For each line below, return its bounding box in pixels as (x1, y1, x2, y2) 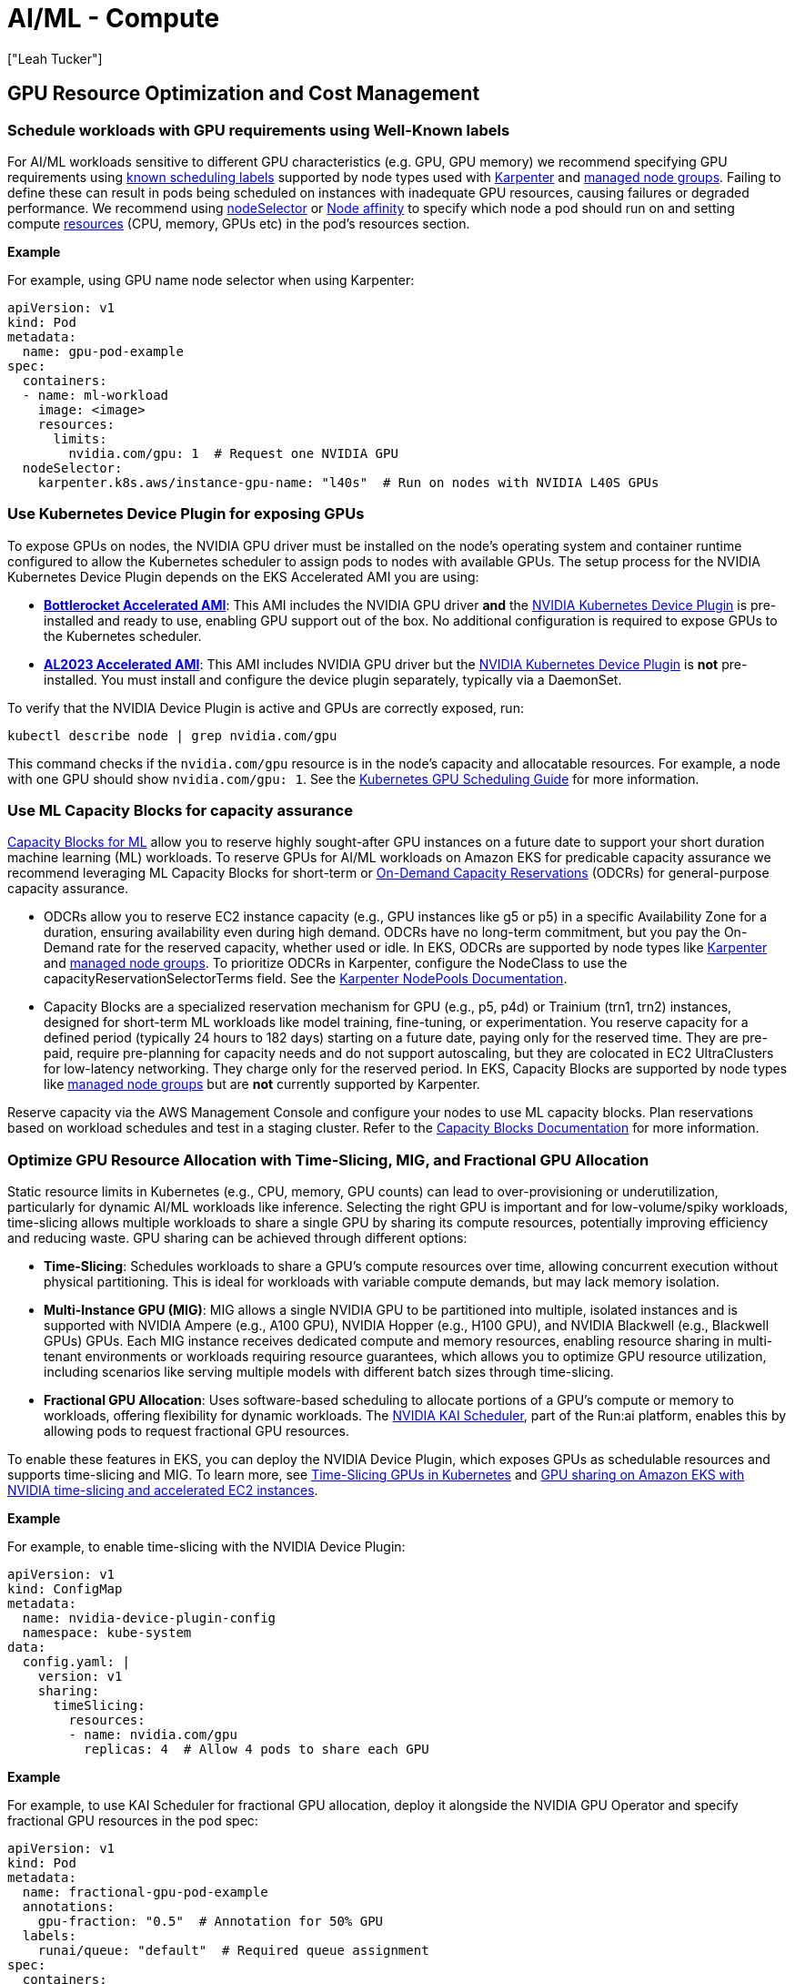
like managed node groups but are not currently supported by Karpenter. (44, 1076, 480, 1093)
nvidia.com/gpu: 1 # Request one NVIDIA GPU (68, 445, 398, 461)
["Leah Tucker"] (7, 50, 103, 66)
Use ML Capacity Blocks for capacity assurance (7, 801, 353, 820)
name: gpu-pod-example (22, 343, 184, 359)
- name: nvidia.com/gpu (68, 1727, 237, 1743)
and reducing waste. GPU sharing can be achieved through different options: (7, 1230, 468, 1246)
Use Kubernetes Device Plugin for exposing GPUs (7, 504, 365, 524)
